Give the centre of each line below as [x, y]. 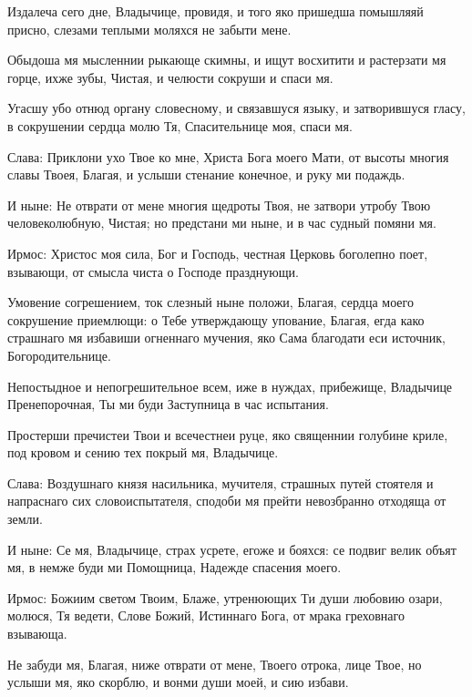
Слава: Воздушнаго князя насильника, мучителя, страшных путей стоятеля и [221, 482]
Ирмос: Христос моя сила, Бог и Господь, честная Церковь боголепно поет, [218, 253]
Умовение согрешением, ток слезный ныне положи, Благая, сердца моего [210, 302]
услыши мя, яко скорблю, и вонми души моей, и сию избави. [178, 682]
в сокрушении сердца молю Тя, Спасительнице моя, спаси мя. [180, 125]
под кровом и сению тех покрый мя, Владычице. [143, 452]
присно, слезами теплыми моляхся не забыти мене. [149, 29]
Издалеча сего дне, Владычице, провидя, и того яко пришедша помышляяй [215, 11]
